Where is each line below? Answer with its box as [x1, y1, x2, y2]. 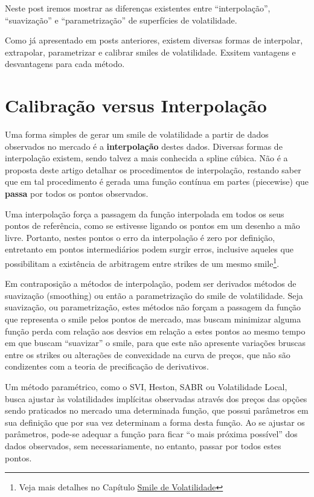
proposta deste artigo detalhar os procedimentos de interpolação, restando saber [5, 163, 301, 176]
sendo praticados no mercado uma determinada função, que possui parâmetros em [5, 404, 309, 417]
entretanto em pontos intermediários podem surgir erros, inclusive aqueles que [5, 243, 293, 255]
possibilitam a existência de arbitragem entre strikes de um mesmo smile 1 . [5, 255, 280, 269]
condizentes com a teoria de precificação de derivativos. [5, 360, 209, 373]
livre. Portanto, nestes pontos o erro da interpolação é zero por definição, [5, 231, 275, 243]
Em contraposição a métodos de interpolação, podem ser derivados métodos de [5, 277, 296, 290]
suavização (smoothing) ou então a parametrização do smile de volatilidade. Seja [5, 289, 303, 301]
